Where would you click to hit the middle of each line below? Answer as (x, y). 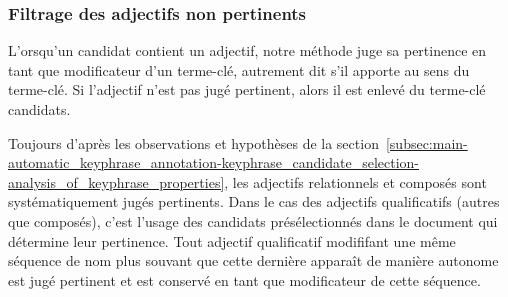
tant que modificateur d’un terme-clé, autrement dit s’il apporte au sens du (239, 69)
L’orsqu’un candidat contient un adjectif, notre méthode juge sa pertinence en (247, 50)
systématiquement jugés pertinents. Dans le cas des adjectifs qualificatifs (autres (254, 201)
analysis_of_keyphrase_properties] (116, 181)
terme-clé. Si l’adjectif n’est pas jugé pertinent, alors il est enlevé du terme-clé (247, 89)
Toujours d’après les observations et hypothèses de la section (193, 142)
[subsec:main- (426, 142)
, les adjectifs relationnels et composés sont (355, 181)
